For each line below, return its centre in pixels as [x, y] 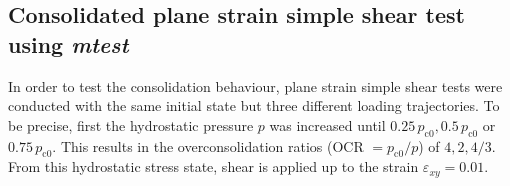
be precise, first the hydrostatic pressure [131, 124]
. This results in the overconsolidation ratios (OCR [208, 145]
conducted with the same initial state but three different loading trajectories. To [254, 105]
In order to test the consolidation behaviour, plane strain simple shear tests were [255, 85]
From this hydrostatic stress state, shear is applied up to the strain [213, 166]
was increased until [327, 124]
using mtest [68, 43]
